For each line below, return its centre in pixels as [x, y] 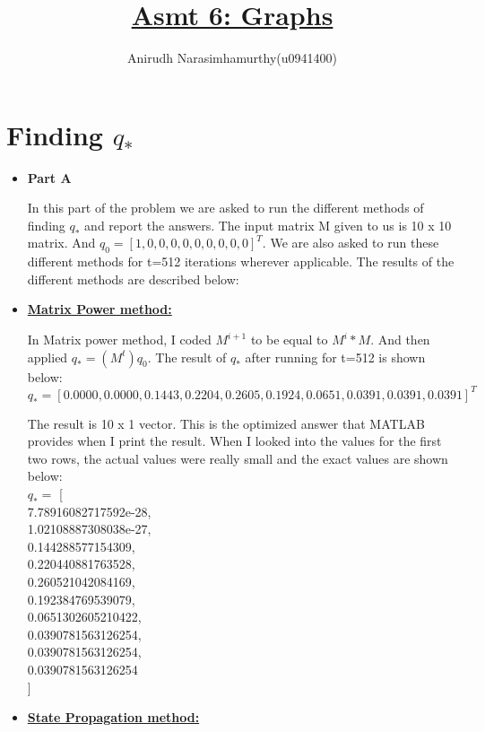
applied [48, 357]
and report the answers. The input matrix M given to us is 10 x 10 [268, 225]
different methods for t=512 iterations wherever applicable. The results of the [241, 261]
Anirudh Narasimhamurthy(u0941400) [232, 58]
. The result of [187, 357]
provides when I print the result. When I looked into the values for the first [234, 441]
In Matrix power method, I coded [119, 340]
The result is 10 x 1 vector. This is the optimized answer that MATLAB [226, 423]
